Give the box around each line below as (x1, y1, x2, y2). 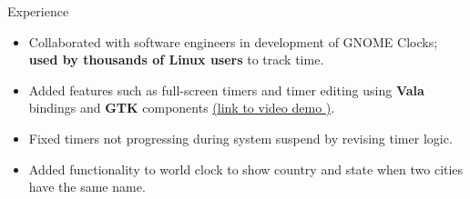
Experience (7, 2, 69, 20)
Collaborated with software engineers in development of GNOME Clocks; (28, 32, 438, 51)
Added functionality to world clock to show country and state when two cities (28, 159, 464, 178)
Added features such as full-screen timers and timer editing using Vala (28, 80, 424, 99)
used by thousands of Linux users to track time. (28, 50, 324, 69)
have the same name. (28, 177, 146, 196)
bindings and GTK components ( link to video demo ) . (28, 98, 335, 117)
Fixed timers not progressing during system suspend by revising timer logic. (28, 128, 453, 147)
